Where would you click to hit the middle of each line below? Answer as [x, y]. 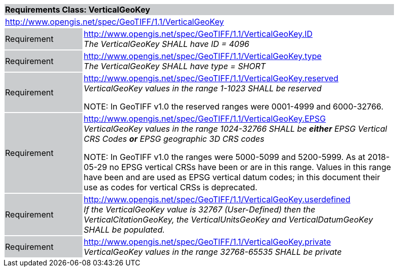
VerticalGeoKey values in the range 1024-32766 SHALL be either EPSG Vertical [235, 129]
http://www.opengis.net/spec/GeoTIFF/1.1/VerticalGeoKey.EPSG [205, 119]
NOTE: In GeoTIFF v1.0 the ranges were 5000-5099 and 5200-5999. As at [225, 157]
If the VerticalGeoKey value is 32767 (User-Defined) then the [200, 209]
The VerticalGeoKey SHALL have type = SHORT [175, 66]
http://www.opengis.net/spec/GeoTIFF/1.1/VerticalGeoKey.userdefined [217, 199]
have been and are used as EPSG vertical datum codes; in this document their [232, 177]
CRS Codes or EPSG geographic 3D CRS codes [174, 139]
